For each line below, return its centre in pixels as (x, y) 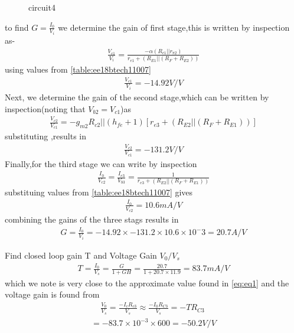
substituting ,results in (46, 136)
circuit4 (42, 7)
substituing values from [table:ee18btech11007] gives (99, 192)
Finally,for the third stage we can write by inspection (101, 163)
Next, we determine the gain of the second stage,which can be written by (137, 97)
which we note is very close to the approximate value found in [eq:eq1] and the (147, 283)
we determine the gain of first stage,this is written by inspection (174, 27)
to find (17, 27)
